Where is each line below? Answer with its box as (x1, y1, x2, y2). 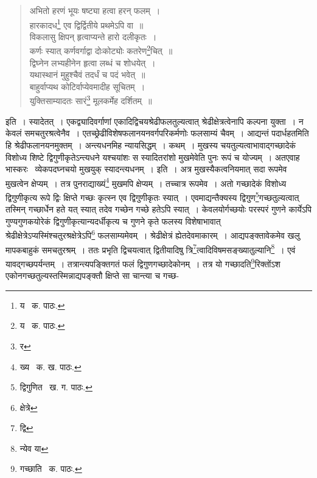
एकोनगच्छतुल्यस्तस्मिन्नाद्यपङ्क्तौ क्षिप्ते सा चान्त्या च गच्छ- (5, 269, 179, 282)
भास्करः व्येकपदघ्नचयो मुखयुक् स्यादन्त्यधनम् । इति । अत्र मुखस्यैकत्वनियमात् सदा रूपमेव (5, 163, 287, 175)
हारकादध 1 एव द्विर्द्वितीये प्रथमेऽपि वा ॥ (29, 16, 144, 31)
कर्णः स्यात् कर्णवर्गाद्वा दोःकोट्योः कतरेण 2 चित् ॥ (29, 43, 173, 57)
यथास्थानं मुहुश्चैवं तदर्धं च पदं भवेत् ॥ (29, 68, 145, 81)
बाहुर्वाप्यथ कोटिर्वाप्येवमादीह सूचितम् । (29, 80, 145, 93)
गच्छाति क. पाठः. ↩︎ (19, 462, 82, 475)
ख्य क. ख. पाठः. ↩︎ (19, 360, 82, 373)
